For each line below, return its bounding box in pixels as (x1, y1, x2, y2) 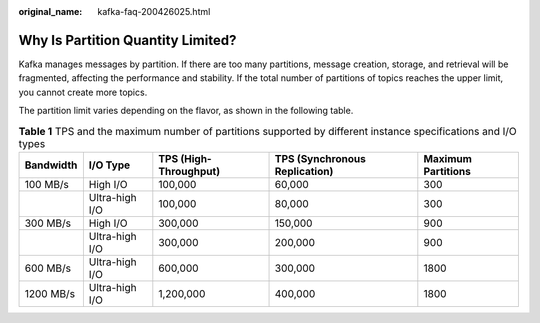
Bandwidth (24, 158, 78, 172)
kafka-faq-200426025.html (97, 6, 211, 17)
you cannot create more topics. (18, 86, 148, 98)
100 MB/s (24, 177, 70, 191)
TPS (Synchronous (274, 151, 367, 165)
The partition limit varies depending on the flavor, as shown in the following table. (18, 105, 354, 117)
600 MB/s (24, 261, 72, 275)
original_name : (18, 6, 83, 17)
